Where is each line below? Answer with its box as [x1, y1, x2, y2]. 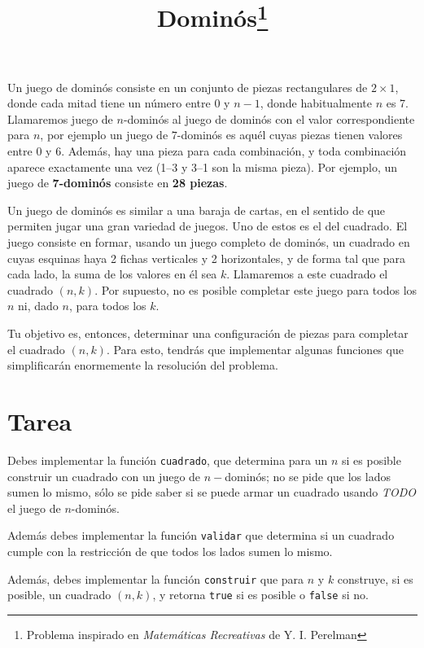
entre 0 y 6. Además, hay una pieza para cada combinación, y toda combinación [7, 142, 407, 160]
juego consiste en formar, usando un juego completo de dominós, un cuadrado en [7, 234, 410, 251]
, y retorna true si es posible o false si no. [152, 586, 369, 603]
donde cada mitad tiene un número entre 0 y [7, 94, 230, 112]
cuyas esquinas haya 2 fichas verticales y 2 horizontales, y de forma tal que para [7, 249, 406, 266]
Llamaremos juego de [7, 110, 113, 127]
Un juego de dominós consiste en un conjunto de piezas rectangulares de [7, 78, 368, 95]
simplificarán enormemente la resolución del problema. [7, 357, 278, 374]
